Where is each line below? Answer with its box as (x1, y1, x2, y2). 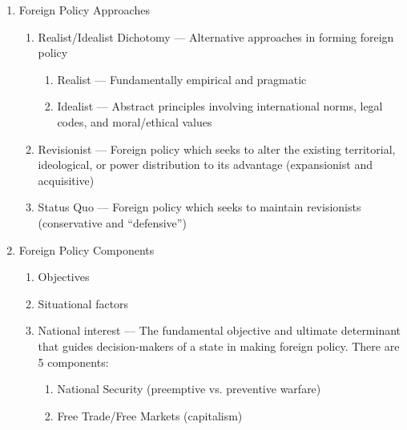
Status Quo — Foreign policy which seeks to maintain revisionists (38, 199, 361, 215)
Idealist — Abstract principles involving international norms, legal (57, 98, 383, 115)
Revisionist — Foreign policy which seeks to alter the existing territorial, (38, 140, 396, 157)
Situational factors (38, 295, 129, 311)
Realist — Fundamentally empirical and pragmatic (57, 70, 307, 87)
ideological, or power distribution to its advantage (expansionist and (38, 156, 373, 173)
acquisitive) (38, 171, 95, 188)
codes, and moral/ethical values (57, 113, 212, 130)
